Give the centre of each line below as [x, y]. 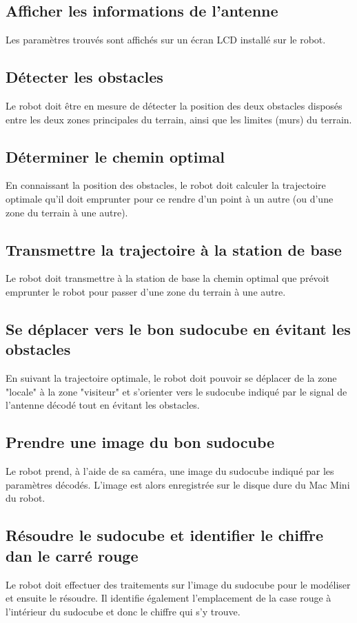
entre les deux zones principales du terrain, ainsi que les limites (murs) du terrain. [179, 119]
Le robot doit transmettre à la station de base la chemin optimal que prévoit [167, 278]
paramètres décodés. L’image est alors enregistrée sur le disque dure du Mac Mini [178, 484]
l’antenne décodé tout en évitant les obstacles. [103, 405]
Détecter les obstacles [84, 77]
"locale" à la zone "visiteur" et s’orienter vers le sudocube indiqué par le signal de [176, 391]
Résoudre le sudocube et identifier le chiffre [165, 535]
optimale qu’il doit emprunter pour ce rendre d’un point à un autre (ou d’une [170, 198]
